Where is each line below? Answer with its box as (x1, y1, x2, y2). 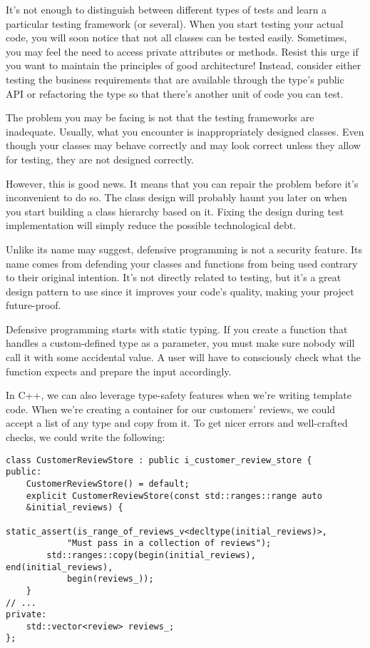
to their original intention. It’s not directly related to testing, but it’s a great (6, 270, 341, 285)
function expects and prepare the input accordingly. (6, 363, 232, 378)
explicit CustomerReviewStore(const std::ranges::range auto (26, 490, 322, 501)
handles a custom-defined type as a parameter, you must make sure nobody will (6, 335, 355, 350)
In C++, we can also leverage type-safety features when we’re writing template (6, 388, 351, 403)
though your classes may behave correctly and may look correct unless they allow (6, 138, 361, 153)
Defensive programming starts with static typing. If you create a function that (6, 321, 348, 336)
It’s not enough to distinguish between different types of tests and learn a (6, 2, 327, 16)
